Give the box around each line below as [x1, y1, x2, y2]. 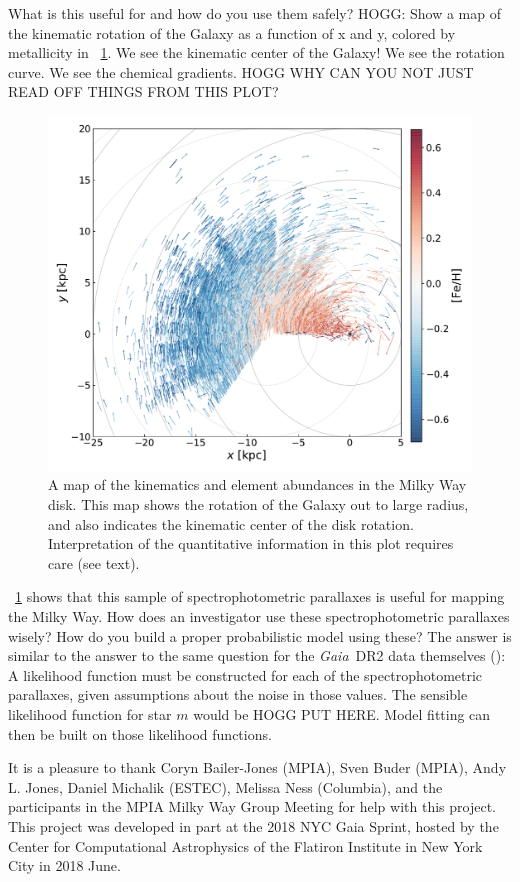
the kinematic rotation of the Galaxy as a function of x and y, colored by [8, 22, 456, 43]
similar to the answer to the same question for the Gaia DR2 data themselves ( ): [8, 645, 506, 666]
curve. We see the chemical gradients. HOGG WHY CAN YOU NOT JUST [8, 61, 474, 82]
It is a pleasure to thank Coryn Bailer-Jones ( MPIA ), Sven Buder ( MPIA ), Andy [8, 757, 507, 778]
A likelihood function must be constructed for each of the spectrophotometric [8, 664, 483, 685]
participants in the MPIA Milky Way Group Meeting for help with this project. [8, 796, 496, 817]
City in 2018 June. [8, 855, 121, 876]
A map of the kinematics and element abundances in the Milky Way [48, 474, 467, 495]
